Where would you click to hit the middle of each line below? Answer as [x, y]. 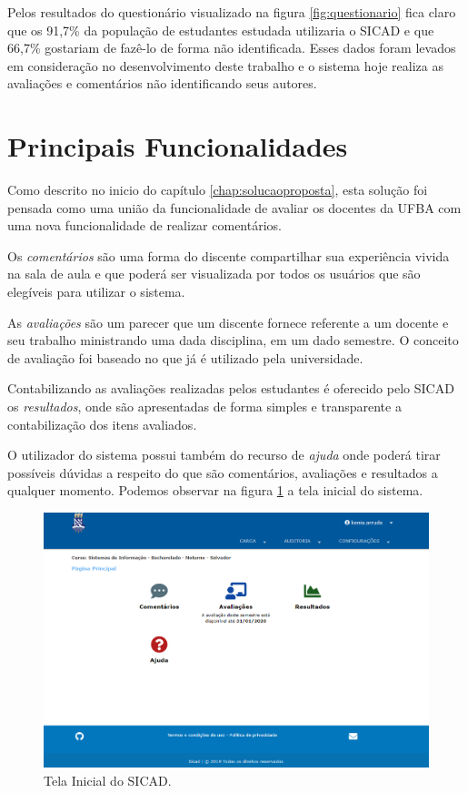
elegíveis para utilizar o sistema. [96, 292]
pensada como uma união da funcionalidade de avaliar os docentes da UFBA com [234, 207]
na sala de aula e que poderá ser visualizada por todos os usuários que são [214, 274]
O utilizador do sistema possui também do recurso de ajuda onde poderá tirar [224, 455]
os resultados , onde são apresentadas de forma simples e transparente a [204, 407]
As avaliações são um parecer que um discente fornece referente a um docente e [228, 322]
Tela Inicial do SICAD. [108, 780]
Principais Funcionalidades [178, 146]
